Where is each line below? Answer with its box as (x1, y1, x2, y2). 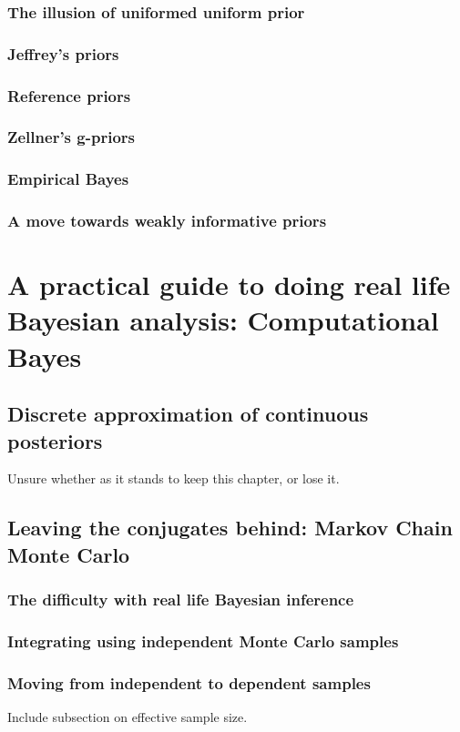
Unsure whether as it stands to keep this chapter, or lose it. (7, 469, 340, 488)
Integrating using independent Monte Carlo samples (7, 629, 399, 652)
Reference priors (7, 84, 131, 107)
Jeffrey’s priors (7, 42, 119, 65)
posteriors (7, 426, 103, 454)
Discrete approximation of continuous (7, 400, 369, 428)
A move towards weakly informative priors (7, 209, 327, 232)
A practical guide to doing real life (7, 266, 451, 303)
